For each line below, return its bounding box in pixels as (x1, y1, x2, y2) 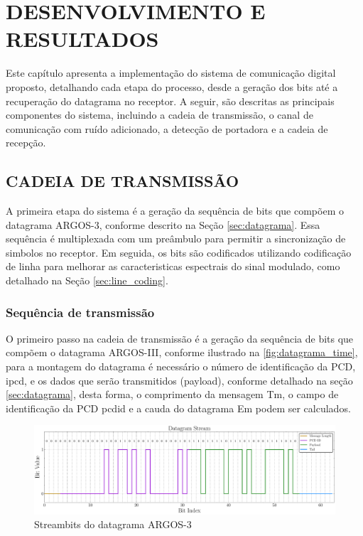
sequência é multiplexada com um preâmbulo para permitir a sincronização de (6, 231, 346, 246)
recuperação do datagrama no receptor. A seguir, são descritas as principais (6, 93, 335, 108)
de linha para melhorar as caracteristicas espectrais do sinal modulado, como (6, 259, 340, 274)
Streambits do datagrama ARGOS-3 (34, 517, 192, 532)
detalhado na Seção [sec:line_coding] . (6, 273, 168, 288)
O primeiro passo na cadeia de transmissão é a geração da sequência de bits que (6, 331, 354, 345)
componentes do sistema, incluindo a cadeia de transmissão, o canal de (6, 107, 313, 122)
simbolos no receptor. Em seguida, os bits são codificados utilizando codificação (6, 245, 352, 259)
